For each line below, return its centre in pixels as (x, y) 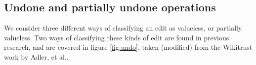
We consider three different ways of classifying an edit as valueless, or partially (123, 28)
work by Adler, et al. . (36, 56)
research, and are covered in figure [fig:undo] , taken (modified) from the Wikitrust (128, 47)
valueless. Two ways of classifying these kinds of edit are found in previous (117, 37)
